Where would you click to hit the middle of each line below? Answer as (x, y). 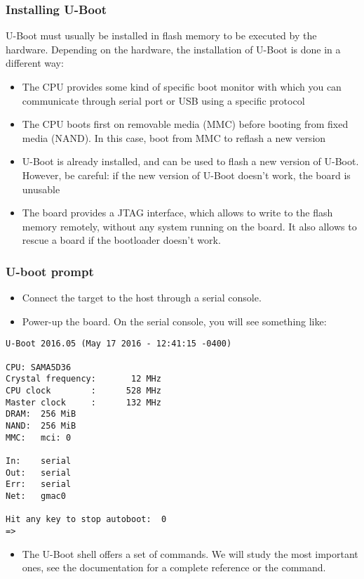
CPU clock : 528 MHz (83, 390)
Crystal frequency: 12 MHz (83, 379)
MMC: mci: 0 (39, 437)
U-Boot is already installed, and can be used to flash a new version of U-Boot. (190, 161)
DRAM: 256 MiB (41, 414)
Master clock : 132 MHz (83, 402)
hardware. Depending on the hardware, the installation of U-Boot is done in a (173, 49)
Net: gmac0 (36, 496)
